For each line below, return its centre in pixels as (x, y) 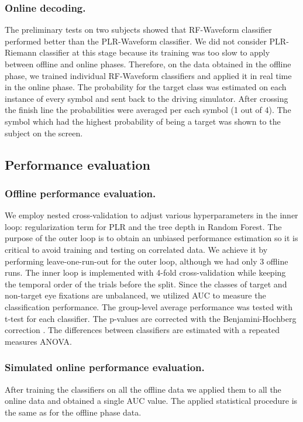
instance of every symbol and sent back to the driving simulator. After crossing (147, 98)
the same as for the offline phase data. (73, 412)
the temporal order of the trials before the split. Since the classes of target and (146, 284)
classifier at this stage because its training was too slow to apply (155, 52)
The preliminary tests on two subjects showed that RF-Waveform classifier (138, 30)
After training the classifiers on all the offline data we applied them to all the (143, 389)
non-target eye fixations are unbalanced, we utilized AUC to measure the (135, 295)
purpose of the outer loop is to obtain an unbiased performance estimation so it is (151, 238)
